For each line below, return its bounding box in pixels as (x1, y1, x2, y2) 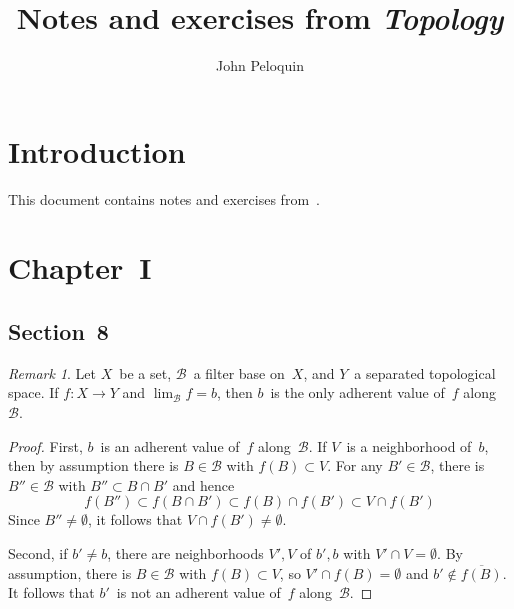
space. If (8, 382, 59, 403)
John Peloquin (216, 55, 304, 76)
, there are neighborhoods (107, 542, 264, 563)
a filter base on (193, 362, 285, 383)
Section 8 (8, 316, 109, 347)
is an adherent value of (100, 435, 240, 456)
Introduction (8, 130, 186, 171)
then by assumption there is (8, 455, 179, 476)
